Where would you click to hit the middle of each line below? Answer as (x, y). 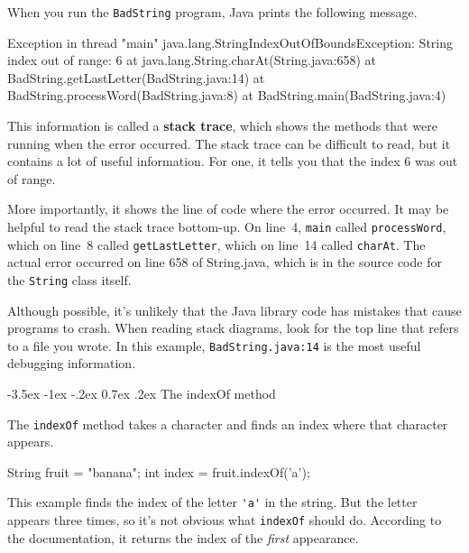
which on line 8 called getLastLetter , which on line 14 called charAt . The (216, 244)
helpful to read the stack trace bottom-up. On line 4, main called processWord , (227, 226)
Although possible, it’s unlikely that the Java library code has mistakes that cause (234, 310)
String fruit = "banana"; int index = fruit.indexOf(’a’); (159, 471)
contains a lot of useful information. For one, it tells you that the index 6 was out (233, 161)
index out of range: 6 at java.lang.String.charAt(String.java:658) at (192, 60)
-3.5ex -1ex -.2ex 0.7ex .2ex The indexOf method (142, 393)
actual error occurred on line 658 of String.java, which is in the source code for (225, 262)
